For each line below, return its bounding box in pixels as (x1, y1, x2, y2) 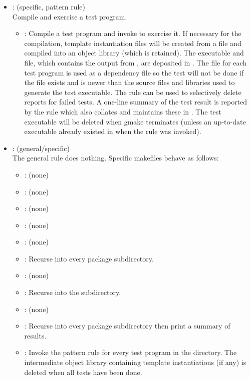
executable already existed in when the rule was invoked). (24, 126, 201, 136)
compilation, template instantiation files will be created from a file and (24, 37, 241, 48)
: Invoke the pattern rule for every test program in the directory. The (24, 347, 237, 357)
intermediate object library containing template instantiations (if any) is (24, 357, 246, 367)
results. (24, 330, 47, 340)
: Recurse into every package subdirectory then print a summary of (24, 320, 230, 331)
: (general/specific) (12, 142, 70, 153)
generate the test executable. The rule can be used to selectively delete (24, 86, 241, 97)
